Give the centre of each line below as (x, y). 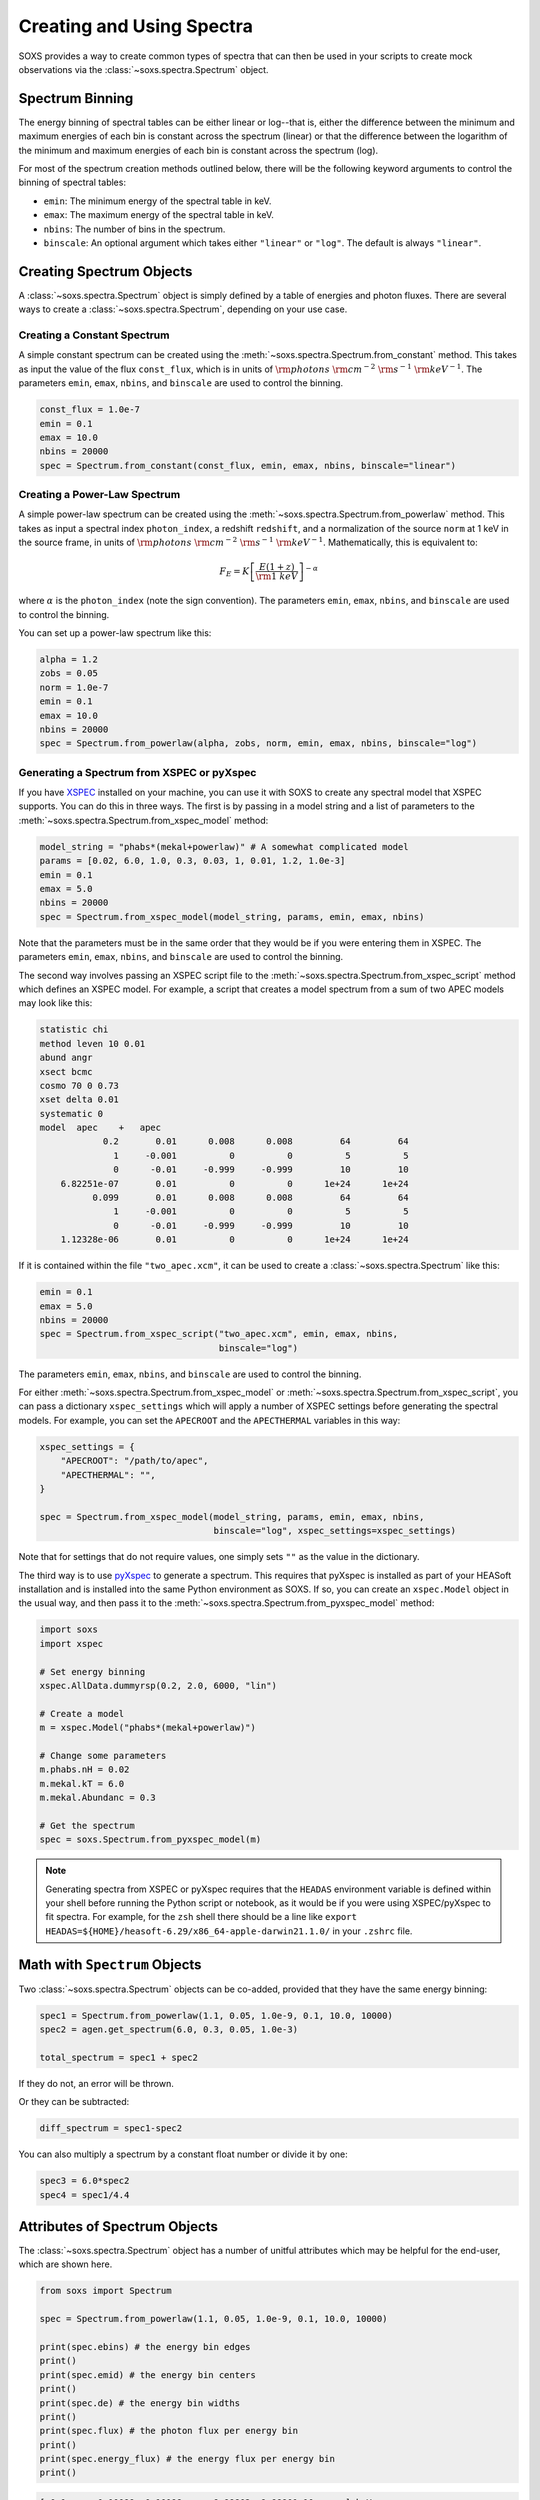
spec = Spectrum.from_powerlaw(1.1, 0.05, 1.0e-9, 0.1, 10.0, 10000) (213, 2319)
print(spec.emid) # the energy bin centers (148, 2374)
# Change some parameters (103, 1755)
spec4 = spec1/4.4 (84, 2194)
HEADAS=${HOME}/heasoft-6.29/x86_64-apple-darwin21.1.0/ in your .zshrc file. (229, 1931)
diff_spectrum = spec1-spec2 (111, 2128)
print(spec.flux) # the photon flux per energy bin (169, 2431)
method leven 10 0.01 (92, 1043)
